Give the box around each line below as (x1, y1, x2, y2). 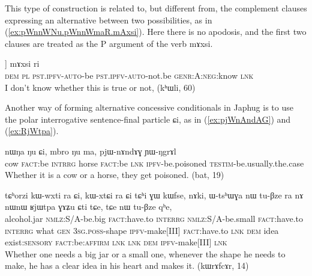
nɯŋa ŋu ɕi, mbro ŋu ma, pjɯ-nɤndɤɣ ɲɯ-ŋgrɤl (5, 144, 176, 157)
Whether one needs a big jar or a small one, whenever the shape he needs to (5, 247, 286, 260)
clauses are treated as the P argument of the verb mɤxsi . (5, 37, 213, 49)
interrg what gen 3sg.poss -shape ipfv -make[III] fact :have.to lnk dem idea (5, 224, 279, 236)
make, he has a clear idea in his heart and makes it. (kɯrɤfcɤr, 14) (5, 259, 249, 272)
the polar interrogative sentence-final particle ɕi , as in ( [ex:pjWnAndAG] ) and (5, 112, 291, 125)
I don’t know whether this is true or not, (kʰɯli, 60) (5, 81, 196, 93)
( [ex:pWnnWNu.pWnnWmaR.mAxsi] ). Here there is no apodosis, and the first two (5, 25, 307, 38)
